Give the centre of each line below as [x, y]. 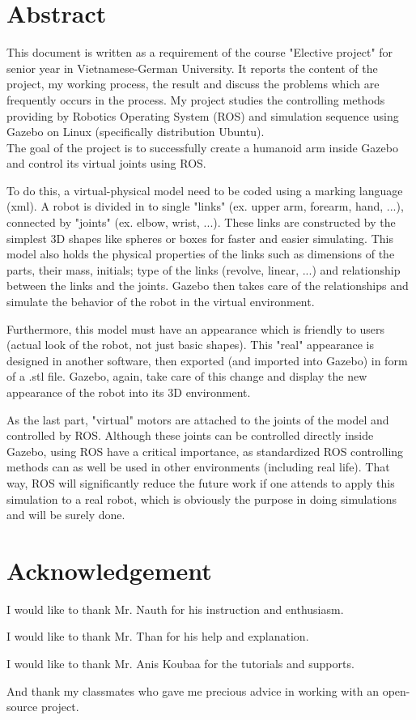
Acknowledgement [109, 570]
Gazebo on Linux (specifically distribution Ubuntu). [136, 132]
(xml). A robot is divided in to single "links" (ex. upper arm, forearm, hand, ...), [205, 206]
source [22, 707]
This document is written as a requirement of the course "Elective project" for [200, 52]
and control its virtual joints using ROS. [106, 163]
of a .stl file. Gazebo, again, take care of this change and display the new [187, 376]
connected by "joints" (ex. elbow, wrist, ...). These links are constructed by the [201, 222]
